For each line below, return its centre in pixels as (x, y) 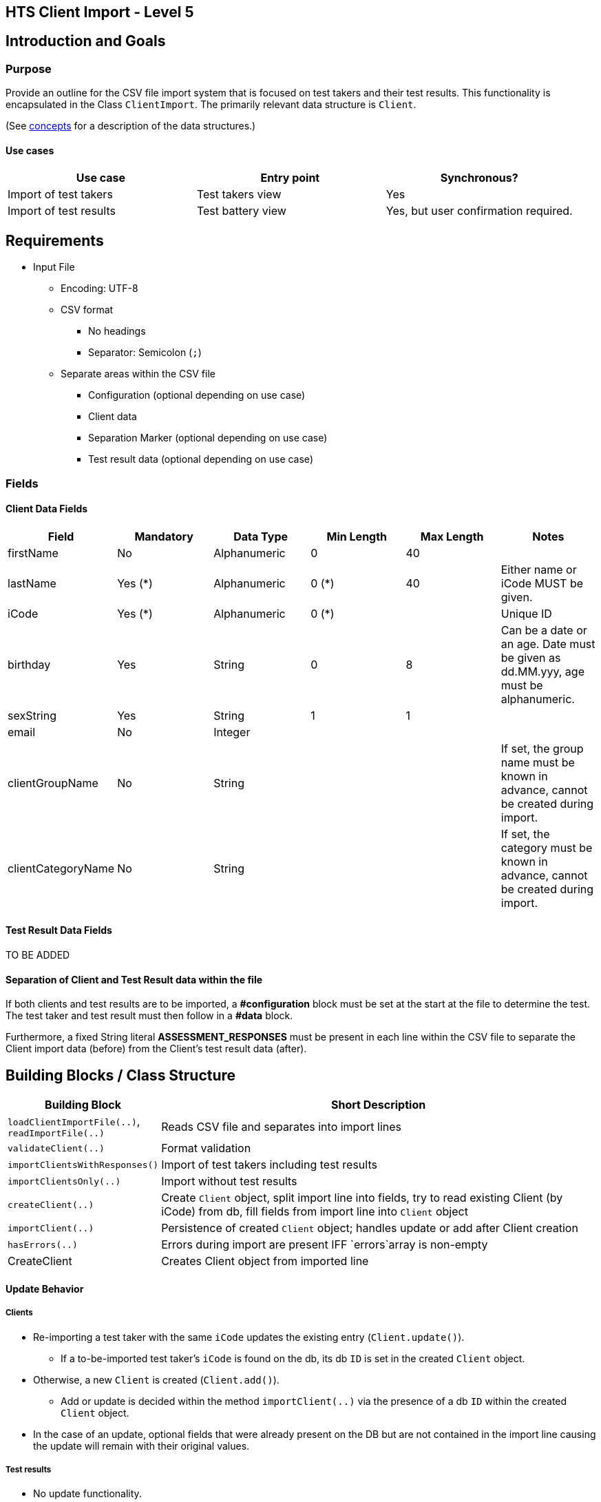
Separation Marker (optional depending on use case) (208, 438)
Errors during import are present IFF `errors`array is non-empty (325, 1245)
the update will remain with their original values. (141, 1446)
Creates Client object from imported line (265, 1261)
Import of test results (62, 211)
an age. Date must (548, 644)
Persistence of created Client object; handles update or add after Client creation (370, 1228)
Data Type (261, 536)
